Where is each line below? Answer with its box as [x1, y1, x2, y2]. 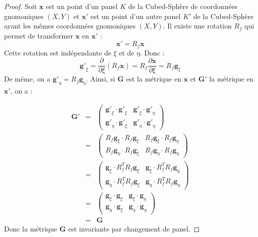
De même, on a [4, 73, 51, 84]
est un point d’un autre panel [90, 10, 181, 21]
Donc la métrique [4, 223, 58, 233]
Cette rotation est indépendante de [4, 47, 112, 57]
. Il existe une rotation [163, 20, 232, 31]
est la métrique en [126, 73, 181, 84]
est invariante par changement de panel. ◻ [68, 223, 200, 233]
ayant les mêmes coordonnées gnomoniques [4, 20, 136, 31]
